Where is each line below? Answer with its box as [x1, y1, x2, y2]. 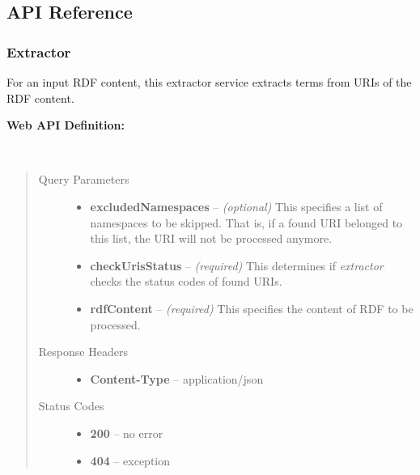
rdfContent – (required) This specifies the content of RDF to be [90, 299, 414, 316]
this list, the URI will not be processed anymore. [90, 230, 333, 247]
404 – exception [90, 452, 171, 469]
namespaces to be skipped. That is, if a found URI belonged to [90, 214, 403, 231]
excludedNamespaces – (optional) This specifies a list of [90, 197, 383, 214]
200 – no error [90, 424, 163, 441]
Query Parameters [38, 171, 129, 188]
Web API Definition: [6, 117, 125, 134]
